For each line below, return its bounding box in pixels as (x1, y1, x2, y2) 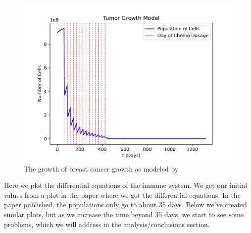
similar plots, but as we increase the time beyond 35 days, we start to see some (4, 209, 244, 219)
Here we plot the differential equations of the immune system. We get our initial (4, 180, 248, 190)
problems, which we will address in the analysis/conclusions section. (4, 219, 210, 229)
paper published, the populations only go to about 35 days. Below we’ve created (4, 199, 247, 210)
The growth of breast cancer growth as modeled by (24, 163, 179, 174)
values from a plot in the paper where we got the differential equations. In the (4, 189, 241, 200)
